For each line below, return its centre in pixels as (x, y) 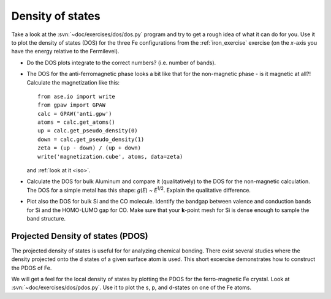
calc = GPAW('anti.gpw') (75, 114)
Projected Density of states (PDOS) (80, 236)
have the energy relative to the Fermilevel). (65, 51)
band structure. (46, 218)
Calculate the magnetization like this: (73, 82)
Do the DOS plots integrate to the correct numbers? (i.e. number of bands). (121, 62)
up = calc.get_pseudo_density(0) (88, 131)
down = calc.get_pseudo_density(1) (91, 139)
